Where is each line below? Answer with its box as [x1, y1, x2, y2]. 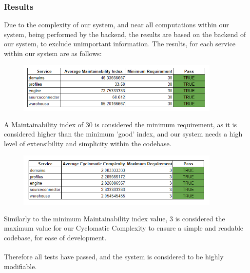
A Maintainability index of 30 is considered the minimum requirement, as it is [4, 119, 237, 129]
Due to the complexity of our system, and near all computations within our [4, 19, 229, 30]
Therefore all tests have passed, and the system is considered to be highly [4, 251, 224, 261]
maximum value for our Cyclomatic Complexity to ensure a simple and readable [4, 223, 244, 233]
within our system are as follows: [4, 48, 102, 58]
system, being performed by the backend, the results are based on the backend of [4, 29, 246, 39]
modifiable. [4, 261, 37, 271]
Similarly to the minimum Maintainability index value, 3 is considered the [4, 213, 225, 223]
